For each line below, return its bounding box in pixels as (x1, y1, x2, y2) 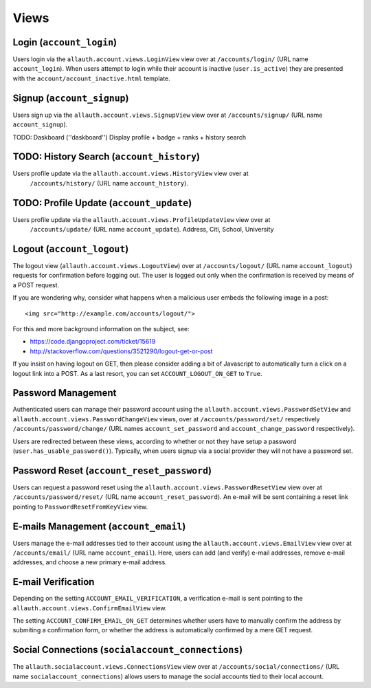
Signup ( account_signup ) (12, 92, 129, 104)
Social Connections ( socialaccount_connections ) (12, 644, 243, 656)
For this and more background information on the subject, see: (12, 324, 190, 333)
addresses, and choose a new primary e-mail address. (12, 558, 168, 566)
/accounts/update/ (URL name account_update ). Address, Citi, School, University (30, 225, 274, 234)
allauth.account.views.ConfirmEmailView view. (12, 603, 167, 612)
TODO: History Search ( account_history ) (12, 151, 201, 163)
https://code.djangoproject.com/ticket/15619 (30, 337, 156, 346)
